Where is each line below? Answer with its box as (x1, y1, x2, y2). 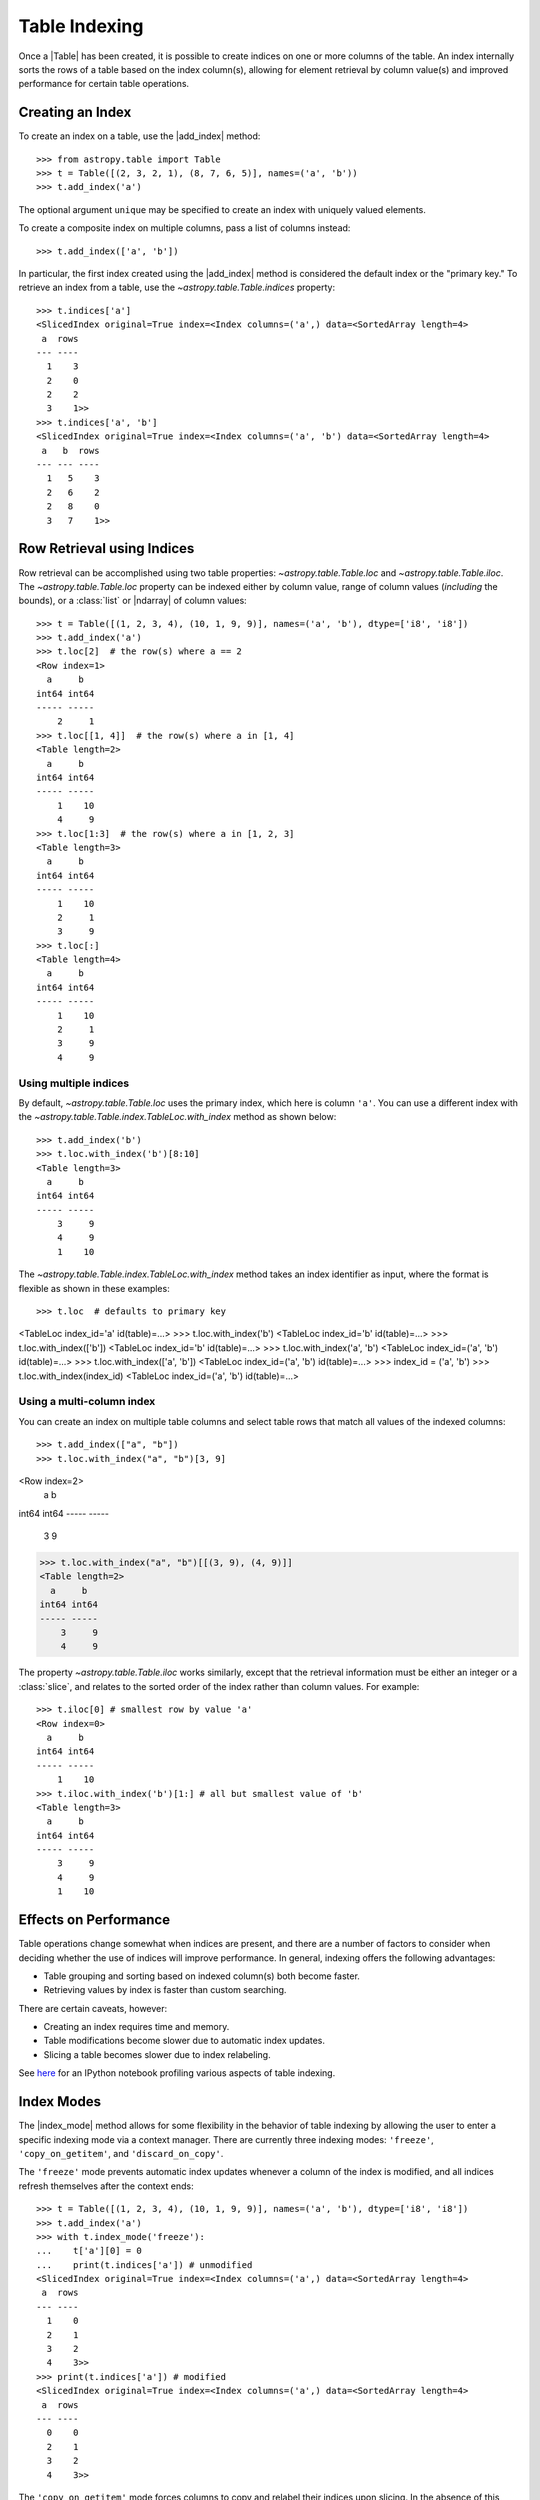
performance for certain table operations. (18, 78, 190, 90)
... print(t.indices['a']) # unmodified (36, 2259, 253, 2270)
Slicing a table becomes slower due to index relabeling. (43, 2048, 271, 2060)
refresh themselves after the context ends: (18, 2180, 194, 2192)
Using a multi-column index (18, 1395, 156, 1409)
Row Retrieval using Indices (18, 540, 195, 557)
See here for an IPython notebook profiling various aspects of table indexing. (18, 2067, 336, 2079)
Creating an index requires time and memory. (43, 2021, 230, 2033)
